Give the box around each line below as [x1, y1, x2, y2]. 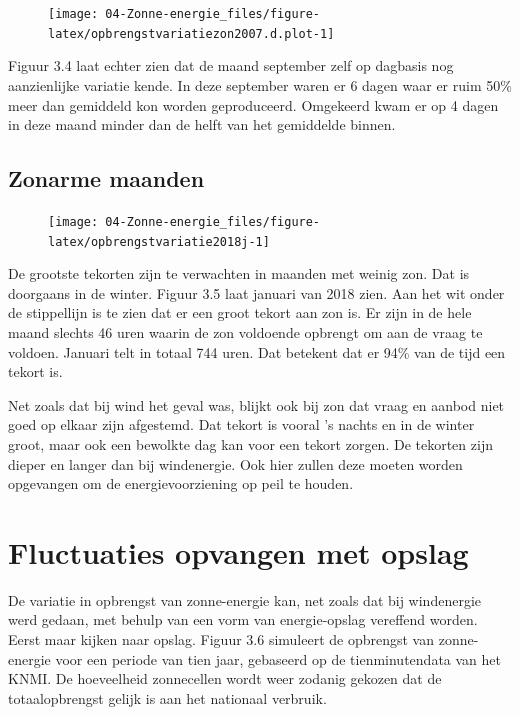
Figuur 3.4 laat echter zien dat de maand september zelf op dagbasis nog [8, 55, 454, 76]
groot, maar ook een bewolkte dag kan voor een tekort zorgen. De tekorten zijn [8, 433, 493, 454]
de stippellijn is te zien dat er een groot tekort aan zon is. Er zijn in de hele [8, 302, 472, 323]
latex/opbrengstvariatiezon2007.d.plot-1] [48, 26, 335, 41]
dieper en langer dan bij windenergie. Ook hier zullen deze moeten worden [8, 453, 463, 474]
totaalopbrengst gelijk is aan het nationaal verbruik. [8, 687, 327, 708]
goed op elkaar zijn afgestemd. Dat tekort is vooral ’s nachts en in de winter [8, 414, 475, 435]
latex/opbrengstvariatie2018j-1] [48, 234, 270, 249]
